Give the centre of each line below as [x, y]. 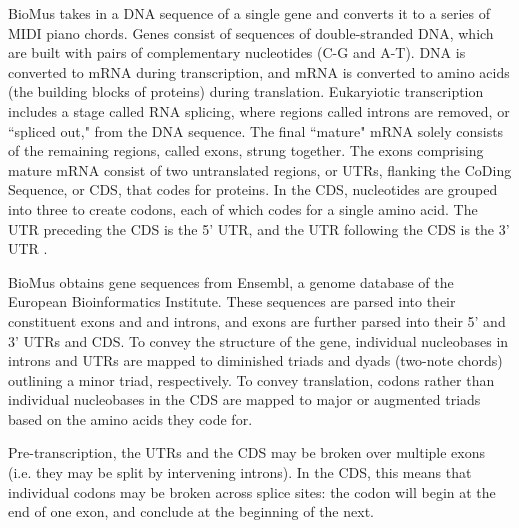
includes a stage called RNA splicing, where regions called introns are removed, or [259, 110]
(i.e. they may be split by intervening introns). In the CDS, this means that [240, 472]
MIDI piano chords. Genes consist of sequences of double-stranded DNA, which [251, 32]
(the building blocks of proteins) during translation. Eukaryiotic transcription [246, 91]
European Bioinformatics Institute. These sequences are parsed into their [232, 301]
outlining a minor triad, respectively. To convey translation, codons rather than [251, 379]
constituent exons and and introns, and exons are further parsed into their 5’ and [257, 320]
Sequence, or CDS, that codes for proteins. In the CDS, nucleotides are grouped [253, 189]
